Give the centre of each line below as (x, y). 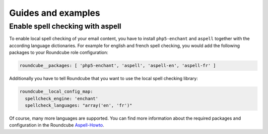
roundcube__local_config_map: (56, 92)
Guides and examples (55, 13)
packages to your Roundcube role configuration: (59, 52)
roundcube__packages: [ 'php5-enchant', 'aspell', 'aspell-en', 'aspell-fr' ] (118, 66)
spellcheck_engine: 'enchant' (62, 98)
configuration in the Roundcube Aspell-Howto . (57, 125)
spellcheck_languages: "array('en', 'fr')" (79, 105)
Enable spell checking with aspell (65, 26)
